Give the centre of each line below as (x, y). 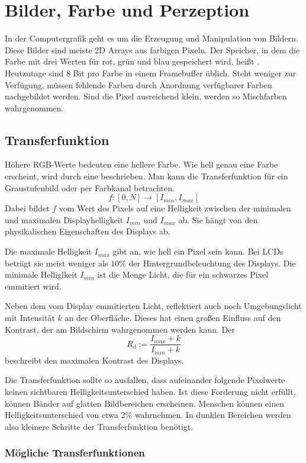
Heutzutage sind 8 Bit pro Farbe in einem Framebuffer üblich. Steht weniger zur (151, 73)
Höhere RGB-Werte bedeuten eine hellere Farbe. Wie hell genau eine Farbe (141, 164)
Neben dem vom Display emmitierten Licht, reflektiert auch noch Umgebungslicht (153, 306)
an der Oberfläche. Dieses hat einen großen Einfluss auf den (173, 318)
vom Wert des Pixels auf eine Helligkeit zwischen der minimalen (175, 208)
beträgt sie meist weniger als (57, 263)
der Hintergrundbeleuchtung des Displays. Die (212, 263)
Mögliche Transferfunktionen (75, 453)
